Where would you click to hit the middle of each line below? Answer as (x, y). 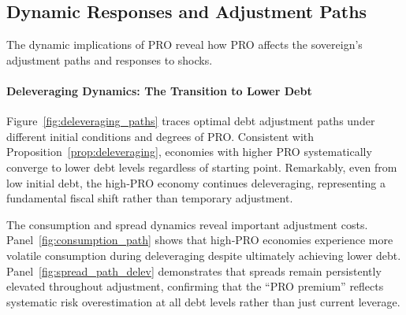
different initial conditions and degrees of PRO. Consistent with (160, 136)
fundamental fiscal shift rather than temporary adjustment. (150, 198)
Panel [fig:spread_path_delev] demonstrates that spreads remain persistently (194, 271)
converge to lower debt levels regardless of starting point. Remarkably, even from (202, 167)
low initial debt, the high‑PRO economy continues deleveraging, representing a (196, 182)
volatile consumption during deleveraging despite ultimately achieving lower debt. (204, 255)
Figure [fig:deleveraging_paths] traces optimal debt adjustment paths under (191, 121)
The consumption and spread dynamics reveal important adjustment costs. (187, 224)
